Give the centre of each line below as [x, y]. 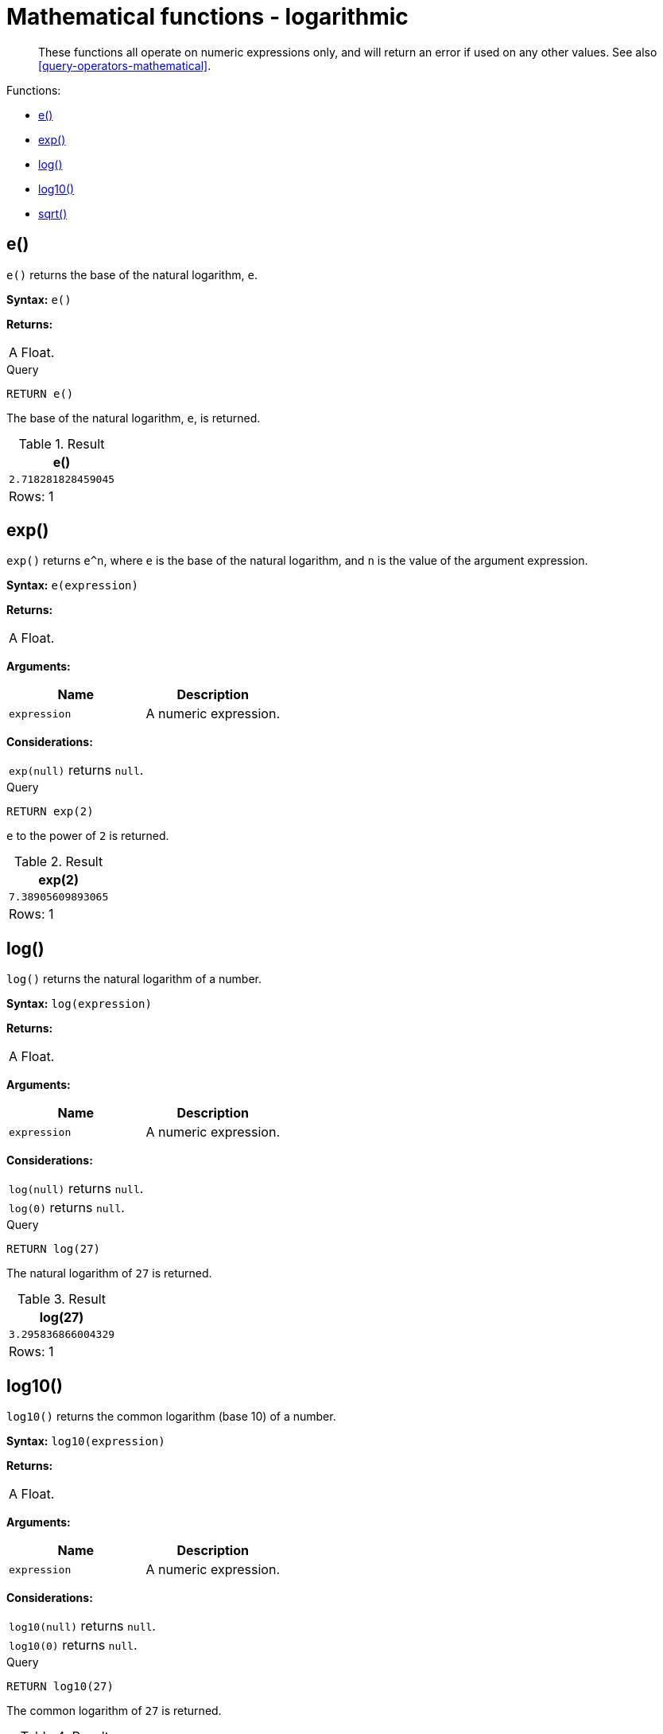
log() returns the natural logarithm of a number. [134, 979]
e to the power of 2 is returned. [88, 836]
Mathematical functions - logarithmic [207, 17]
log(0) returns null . [67, 1208]
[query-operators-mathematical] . [125, 65]
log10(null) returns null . [82, 1626]
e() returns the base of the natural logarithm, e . [132, 274]
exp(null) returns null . [76, 770]
